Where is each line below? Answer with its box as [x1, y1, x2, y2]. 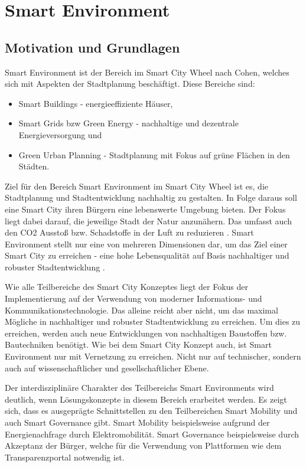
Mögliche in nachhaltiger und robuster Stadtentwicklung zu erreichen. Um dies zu [5, 315, 301, 328]
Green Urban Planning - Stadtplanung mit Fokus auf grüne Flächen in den [18, 148, 290, 161]
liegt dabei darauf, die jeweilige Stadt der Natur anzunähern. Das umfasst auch [5, 214, 292, 227]
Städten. [18, 160, 50, 172]
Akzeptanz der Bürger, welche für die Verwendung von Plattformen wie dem [5, 439, 282, 452]
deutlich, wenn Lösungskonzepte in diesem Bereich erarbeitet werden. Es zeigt [5, 393, 287, 405]
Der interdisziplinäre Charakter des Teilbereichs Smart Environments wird [5, 381, 274, 394]
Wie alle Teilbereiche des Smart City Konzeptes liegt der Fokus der [5, 280, 248, 293]
